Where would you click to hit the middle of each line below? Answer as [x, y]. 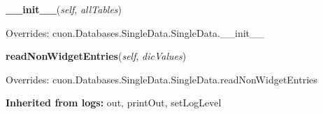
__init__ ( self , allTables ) [64, 9]
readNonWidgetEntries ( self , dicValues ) [96, 56]
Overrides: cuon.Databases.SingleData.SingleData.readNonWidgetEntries [161, 79]
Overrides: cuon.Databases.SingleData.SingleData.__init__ [135, 32]
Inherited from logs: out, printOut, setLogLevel [114, 103]
